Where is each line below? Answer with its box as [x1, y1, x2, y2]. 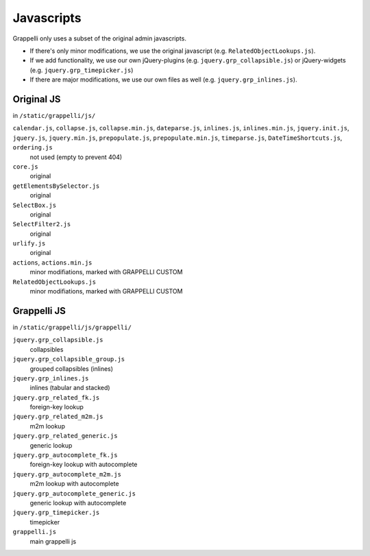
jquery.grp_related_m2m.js [12, 413, 103, 421]
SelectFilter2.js [12, 220, 71, 228]
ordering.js [12, 144, 53, 152]
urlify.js [12, 240, 46, 247]
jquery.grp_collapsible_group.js [12, 355, 125, 363]
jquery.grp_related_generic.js [12, 432, 118, 440]
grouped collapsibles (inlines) [29, 364, 113, 373]
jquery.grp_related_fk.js [12, 394, 100, 401]
